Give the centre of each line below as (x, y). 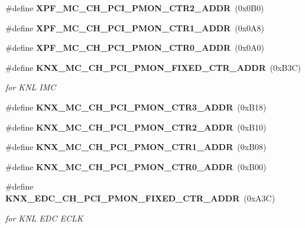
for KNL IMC (31, 87)
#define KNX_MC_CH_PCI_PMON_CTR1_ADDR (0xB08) (136, 147)
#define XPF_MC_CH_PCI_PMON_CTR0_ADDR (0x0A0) (135, 48)
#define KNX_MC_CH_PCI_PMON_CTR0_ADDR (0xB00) (136, 166)
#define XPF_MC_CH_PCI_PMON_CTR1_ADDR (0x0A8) (135, 27)
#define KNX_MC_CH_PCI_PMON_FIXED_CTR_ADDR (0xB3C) (153, 67)
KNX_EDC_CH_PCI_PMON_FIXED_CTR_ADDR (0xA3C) (140, 198)
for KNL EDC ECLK (44, 218)
